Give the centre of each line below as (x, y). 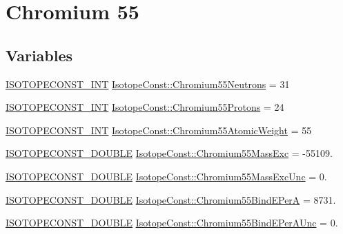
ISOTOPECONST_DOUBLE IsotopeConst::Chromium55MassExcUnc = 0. (166, 176)
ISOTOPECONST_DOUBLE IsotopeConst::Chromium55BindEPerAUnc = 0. (172, 223)
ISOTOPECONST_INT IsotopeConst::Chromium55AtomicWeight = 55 (159, 130)
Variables (39, 55)
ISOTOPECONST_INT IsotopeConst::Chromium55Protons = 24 (145, 107)
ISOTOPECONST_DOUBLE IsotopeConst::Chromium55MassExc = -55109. (169, 153)
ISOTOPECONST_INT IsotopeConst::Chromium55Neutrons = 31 (148, 84)
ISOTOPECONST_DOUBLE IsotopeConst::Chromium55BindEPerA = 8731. (171, 199)
